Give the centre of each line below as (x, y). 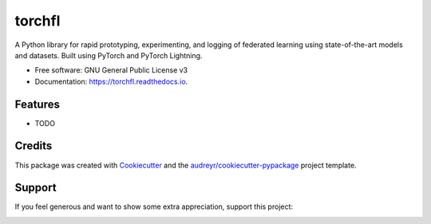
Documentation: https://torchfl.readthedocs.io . (111, 81)
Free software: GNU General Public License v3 (111, 70)
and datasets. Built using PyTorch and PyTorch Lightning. (109, 55)
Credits (34, 146)
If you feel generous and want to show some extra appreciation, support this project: (154, 206)
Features (37, 104)
